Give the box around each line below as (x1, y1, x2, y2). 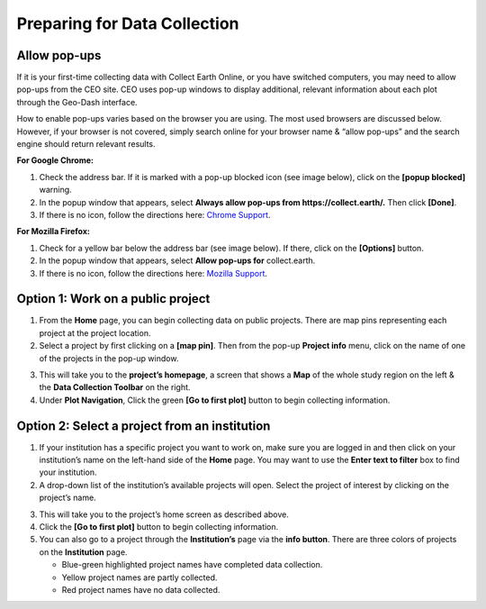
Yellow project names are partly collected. (61, 572, 218, 583)
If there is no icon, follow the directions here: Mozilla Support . (39, 268, 268, 278)
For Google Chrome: (16, 155, 94, 166)
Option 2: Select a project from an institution (16, 418, 271, 433)
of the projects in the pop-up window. (39, 352, 179, 364)
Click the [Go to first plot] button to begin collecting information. (39, 522, 279, 532)
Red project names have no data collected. (61, 584, 220, 595)
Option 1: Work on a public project (16, 291, 211, 306)
